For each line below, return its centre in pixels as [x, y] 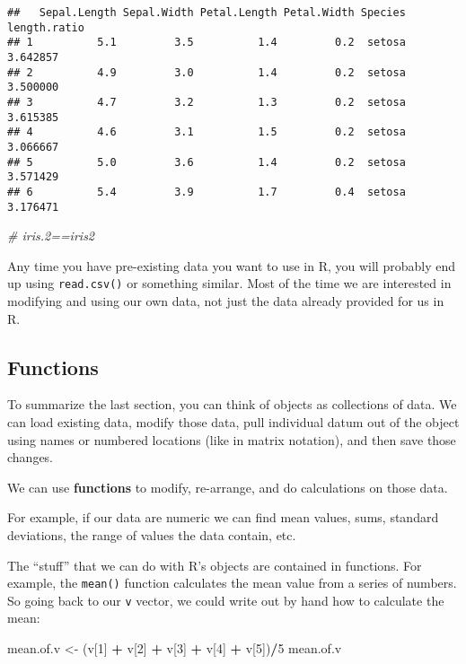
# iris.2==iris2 [51, 236]
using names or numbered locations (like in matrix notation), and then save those [232, 439]
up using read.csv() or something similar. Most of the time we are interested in [229, 283]
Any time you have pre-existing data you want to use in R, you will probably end [231, 265]
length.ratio [46, 27]
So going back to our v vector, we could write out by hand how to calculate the [226, 600]
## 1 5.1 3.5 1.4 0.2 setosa [207, 43]
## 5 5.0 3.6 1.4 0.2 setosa [207, 162]
